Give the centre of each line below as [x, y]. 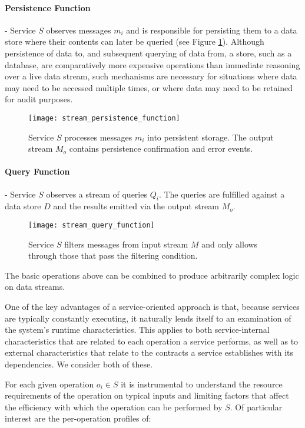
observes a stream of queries [97, 194]
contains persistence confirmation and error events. [161, 148]
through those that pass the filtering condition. [113, 255]
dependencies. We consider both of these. [79, 364]
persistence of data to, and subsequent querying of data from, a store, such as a [148, 53]
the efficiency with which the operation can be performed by [114, 407]
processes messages [98, 137]
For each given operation [49, 384]
